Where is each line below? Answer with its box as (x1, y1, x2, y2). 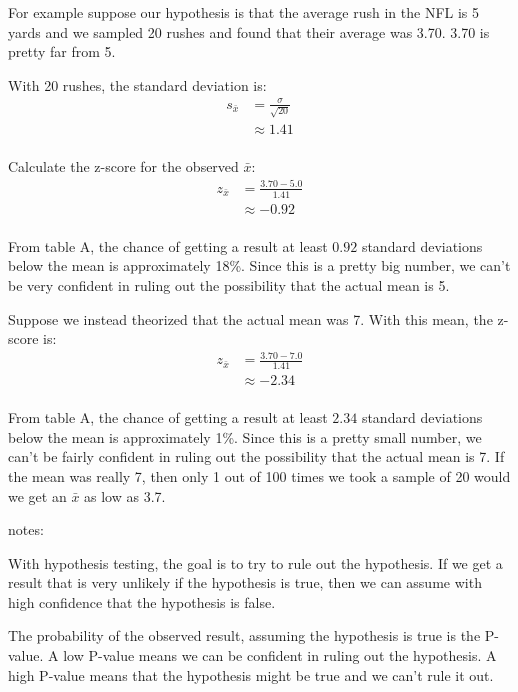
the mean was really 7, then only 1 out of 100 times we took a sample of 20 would (8, 465, 511, 486)
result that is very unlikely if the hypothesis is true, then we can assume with (8, 572, 482, 593)
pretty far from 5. (8, 41, 116, 62)
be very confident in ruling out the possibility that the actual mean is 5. (8, 274, 450, 295)
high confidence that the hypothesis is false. (8, 591, 276, 612)
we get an (8, 485, 67, 506)
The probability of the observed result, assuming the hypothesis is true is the (8, 625, 481, 646)
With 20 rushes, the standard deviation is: (8, 74, 267, 95)
